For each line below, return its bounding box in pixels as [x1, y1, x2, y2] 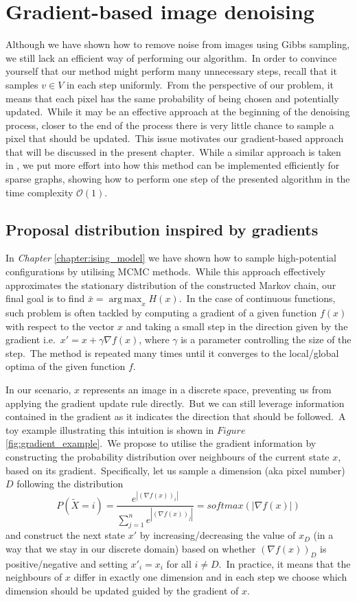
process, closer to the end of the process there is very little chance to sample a [5, 117, 334, 132]
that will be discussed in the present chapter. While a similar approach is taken [5, 144, 341, 159]
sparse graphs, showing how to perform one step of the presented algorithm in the [5, 172, 350, 186]
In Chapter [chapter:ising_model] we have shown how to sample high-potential [5, 251, 336, 265]
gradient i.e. [5, 332, 56, 347]
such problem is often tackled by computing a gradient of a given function [5, 305, 317, 320]
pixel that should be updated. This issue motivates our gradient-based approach [5, 131, 344, 146]
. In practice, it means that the [218, 556, 351, 570]
